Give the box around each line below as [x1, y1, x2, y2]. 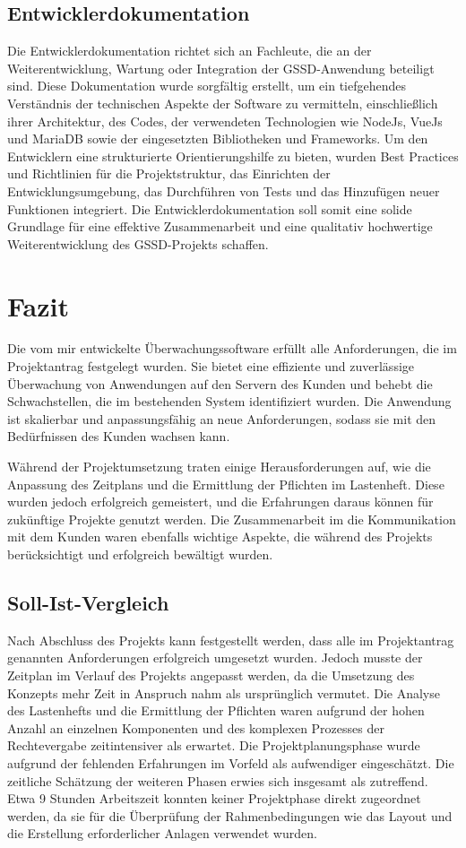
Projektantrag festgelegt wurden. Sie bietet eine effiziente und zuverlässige [7, 357, 415, 376]
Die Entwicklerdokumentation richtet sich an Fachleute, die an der [7, 41, 372, 60]
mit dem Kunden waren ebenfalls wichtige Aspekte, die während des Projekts [7, 527, 433, 546]
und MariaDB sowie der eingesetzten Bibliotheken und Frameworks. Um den [7, 129, 428, 148]
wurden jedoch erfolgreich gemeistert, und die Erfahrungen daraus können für [7, 492, 434, 511]
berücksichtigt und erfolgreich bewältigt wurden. [7, 544, 273, 563]
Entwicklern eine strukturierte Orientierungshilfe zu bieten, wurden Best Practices [7, 146, 459, 165]
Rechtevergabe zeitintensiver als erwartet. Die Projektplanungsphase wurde [7, 736, 420, 755]
